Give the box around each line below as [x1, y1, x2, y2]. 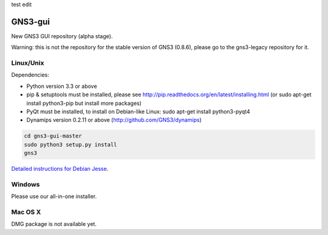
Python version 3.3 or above [26, 82, 97, 90]
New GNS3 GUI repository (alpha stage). [11, 32, 113, 39]
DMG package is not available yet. [11, 220, 97, 228]
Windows [11, 180, 40, 188]
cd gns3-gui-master [24, 133, 82, 139]
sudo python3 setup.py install [24, 141, 118, 148]
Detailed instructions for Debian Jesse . [11, 165, 109, 173]
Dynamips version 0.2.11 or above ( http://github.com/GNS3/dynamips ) [26, 116, 202, 124]
